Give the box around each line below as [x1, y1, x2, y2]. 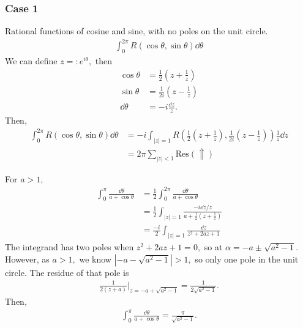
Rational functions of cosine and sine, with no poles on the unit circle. [5, 24, 268, 37]
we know [79, 252, 111, 265]
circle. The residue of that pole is [5, 266, 129, 278]
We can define [5, 54, 58, 67]
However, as [5, 252, 50, 265]
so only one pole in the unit [195, 252, 299, 265]
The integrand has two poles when [5, 240, 134, 253]
